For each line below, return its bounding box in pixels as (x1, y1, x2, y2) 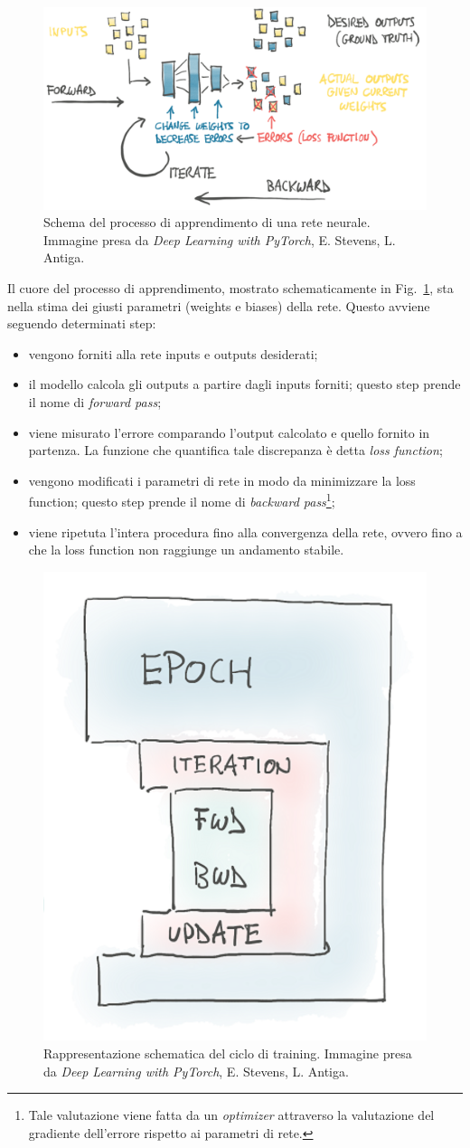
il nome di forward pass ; (28, 392, 162, 411)
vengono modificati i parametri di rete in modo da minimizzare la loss (28, 470, 416, 489)
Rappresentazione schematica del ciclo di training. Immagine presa (43, 1044, 412, 1063)
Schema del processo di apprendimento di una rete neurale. (43, 213, 371, 232)
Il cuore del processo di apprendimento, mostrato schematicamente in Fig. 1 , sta (7, 278, 454, 297)
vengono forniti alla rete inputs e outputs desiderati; (28, 344, 318, 363)
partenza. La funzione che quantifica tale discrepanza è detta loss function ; (28, 441, 443, 460)
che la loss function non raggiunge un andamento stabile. (28, 540, 344, 559)
